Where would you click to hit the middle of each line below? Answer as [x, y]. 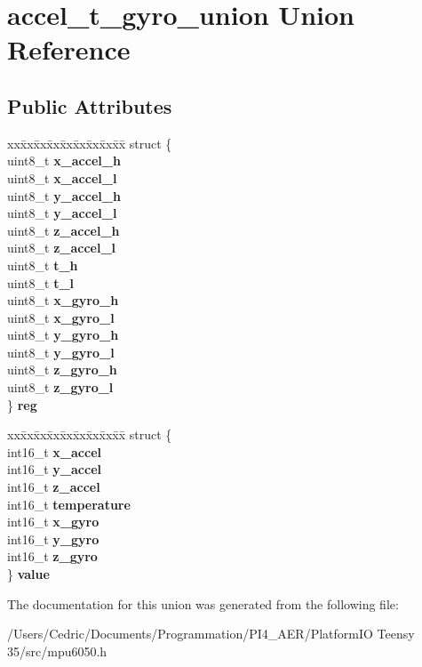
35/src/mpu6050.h [57, 651]
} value [28, 574]
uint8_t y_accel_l [62, 213]
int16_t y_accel [54, 469]
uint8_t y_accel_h [64, 195]
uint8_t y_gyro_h [63, 335]
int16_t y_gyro [53, 538]
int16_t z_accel [54, 487]
